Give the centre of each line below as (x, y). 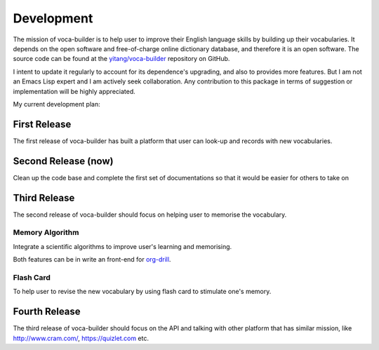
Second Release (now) (63, 161)
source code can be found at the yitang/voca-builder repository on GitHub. (121, 59)
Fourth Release (47, 312)
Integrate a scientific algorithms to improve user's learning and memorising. (122, 246)
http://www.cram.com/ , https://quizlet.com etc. (81, 338)
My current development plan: (57, 104)
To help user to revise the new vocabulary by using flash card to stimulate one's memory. (142, 292)
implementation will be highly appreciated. (74, 91)
